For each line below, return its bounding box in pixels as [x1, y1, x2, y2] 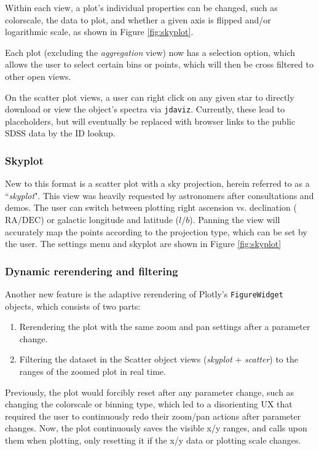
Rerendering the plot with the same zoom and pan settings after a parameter [19, 320, 310, 333]
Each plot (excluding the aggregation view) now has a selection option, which [5, 45, 296, 58]
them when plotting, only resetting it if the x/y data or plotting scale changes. [5, 434, 301, 446]
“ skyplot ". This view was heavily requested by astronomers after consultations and [5, 189, 314, 202]
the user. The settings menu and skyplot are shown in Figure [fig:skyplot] [5, 237, 282, 250]
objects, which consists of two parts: [5, 299, 141, 312]
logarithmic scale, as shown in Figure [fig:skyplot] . [5, 25, 194, 38]
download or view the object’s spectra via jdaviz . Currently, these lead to [5, 103, 285, 116]
